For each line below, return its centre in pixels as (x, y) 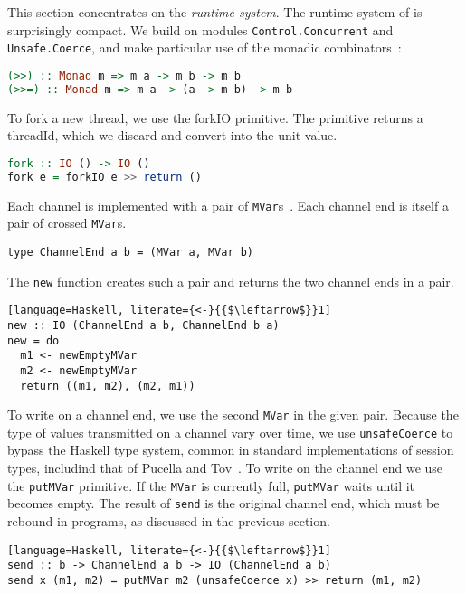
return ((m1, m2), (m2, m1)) (108, 386)
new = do (33, 340)
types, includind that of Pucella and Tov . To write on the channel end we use (225, 468)
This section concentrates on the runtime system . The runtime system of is (215, 12)
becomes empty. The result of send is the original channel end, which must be (223, 503)
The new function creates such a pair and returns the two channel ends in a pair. (231, 281)
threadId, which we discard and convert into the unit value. (172, 135)
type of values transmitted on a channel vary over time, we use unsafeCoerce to (230, 432)
